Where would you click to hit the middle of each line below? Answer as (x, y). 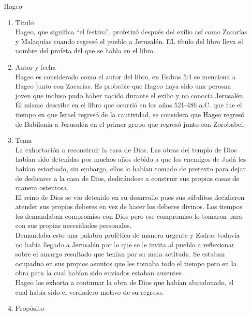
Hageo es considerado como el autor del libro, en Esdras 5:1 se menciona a (125, 76)
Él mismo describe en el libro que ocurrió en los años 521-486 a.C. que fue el (129, 105)
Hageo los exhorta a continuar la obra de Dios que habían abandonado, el (124, 282)
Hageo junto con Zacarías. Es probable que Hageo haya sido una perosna (123, 86)
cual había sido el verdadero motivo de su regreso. (89, 292)
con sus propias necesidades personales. (73, 225)
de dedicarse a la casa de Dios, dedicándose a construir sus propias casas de (127, 178)
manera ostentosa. (42, 188)
